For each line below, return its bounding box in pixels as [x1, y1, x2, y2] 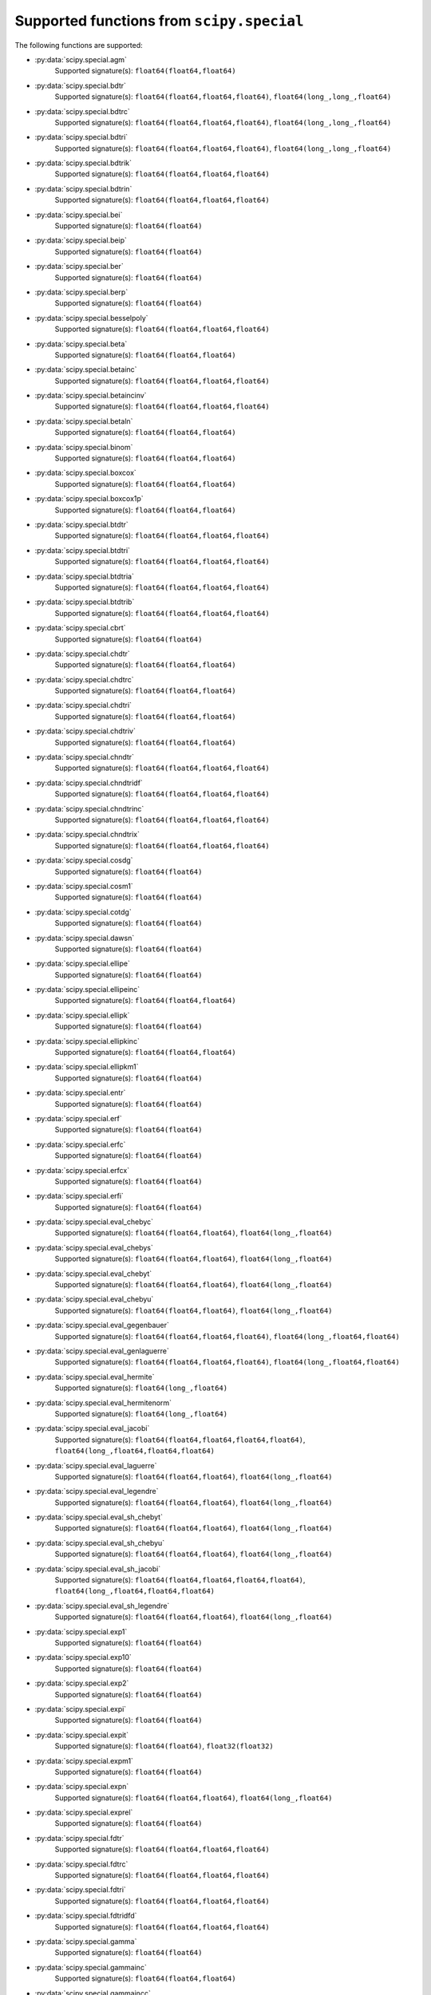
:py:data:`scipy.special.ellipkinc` [34, 1036, 140, 1045]
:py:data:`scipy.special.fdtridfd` [34, 1911, 137, 1921]
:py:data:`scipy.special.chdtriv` [34, 726, 136, 736]
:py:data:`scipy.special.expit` [34, 1730, 129, 1740]
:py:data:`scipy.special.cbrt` [34, 623, 127, 633]
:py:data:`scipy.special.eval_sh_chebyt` [34, 1512, 164, 1522]
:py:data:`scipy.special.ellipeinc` [34, 985, 140, 994]
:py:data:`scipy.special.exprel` [34, 1807, 133, 1817]
